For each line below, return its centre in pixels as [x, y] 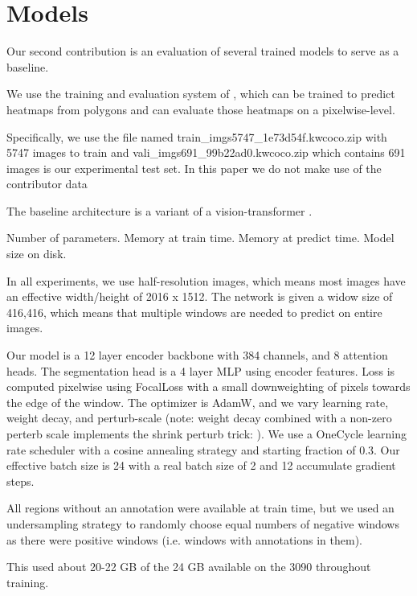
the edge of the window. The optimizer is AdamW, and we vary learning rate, [198, 402]
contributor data [47, 184]
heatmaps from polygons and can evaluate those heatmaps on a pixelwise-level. [201, 109]
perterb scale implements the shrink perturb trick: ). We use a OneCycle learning [206, 434]
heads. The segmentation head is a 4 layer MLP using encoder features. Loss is [201, 370]
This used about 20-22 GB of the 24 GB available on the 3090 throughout [189, 567]
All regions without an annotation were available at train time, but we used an [200, 508]
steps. [20, 481]
